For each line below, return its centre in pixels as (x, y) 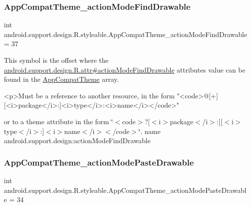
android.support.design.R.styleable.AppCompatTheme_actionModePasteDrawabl (125, 190)
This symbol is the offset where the (56, 60)
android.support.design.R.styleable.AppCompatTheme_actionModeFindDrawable (125, 34)
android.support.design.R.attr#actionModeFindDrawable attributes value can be (125, 69)
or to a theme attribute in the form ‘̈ (59, 121)
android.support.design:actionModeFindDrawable (77, 140)
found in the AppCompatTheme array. (62, 79)
